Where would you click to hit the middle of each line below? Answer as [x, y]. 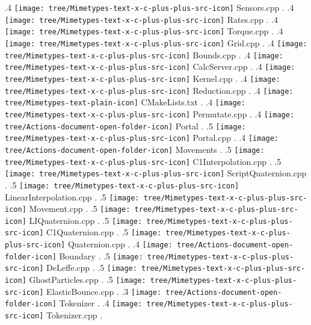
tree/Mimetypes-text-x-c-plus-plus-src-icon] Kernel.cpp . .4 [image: [143, 78]
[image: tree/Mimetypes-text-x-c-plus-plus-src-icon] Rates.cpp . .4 [142, 19]
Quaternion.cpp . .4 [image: [120, 244]
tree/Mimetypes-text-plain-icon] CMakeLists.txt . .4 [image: [125, 102]
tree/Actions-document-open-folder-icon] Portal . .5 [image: [125, 125]
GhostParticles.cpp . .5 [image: [88, 280]
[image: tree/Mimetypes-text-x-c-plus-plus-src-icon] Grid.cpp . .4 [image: [156, 42]
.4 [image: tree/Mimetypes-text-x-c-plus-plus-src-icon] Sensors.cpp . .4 [149, 7]
